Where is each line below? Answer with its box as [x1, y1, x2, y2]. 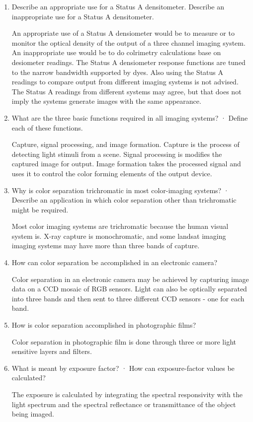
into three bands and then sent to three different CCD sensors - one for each [11, 293, 245, 303]
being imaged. [11, 409, 54, 419]
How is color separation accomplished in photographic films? [11, 320, 196, 330]
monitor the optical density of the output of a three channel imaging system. [11, 37, 246, 48]
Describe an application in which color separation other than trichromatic [11, 195, 237, 205]
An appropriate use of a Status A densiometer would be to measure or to [11, 28, 235, 38]
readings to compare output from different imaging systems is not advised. [11, 76, 239, 87]
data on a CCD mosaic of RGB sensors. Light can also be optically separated [11, 283, 247, 294]
